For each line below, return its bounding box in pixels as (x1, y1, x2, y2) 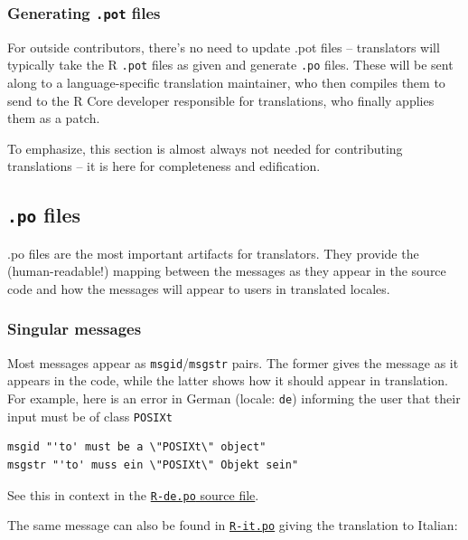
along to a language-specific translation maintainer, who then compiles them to (7, 73, 445, 92)
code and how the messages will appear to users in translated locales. (7, 279, 390, 298)
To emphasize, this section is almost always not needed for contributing (7, 138, 403, 157)
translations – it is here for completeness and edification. (7, 156, 321, 175)
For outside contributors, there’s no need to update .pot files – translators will (7, 37, 440, 56)
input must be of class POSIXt (7, 406, 173, 425)
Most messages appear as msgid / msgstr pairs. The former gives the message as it (7, 353, 459, 372)
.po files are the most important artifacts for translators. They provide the (7, 243, 419, 262)
